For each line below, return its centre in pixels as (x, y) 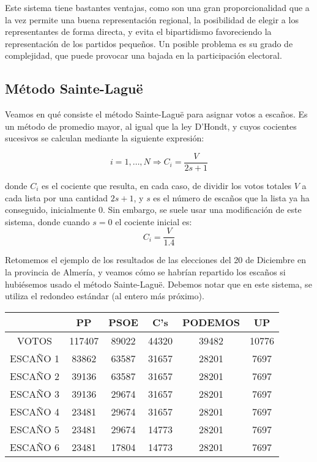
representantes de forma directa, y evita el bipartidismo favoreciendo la (138, 32)
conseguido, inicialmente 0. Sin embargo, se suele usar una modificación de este (153, 210)
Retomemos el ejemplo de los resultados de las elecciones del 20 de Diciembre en (155, 260)
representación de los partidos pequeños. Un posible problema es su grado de (149, 43)
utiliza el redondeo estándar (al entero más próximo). (105, 296)
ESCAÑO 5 (35, 429)
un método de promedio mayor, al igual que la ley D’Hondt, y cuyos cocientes (151, 126)
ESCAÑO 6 (35, 447)
